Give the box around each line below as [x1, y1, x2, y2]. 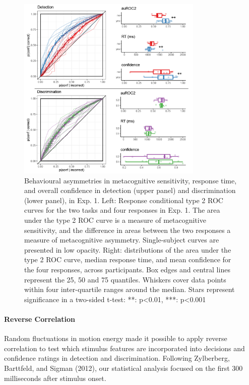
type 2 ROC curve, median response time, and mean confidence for [24, 254, 231, 265]
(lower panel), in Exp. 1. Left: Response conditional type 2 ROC [24, 195, 223, 205]
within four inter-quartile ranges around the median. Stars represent [24, 284, 235, 295]
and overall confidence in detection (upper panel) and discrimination [24, 185, 236, 196]
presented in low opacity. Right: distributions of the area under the [24, 244, 231, 255]
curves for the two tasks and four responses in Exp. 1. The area [24, 205, 220, 215]
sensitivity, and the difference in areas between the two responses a [24, 224, 231, 235]
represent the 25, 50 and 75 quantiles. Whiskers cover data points [24, 274, 226, 284]
